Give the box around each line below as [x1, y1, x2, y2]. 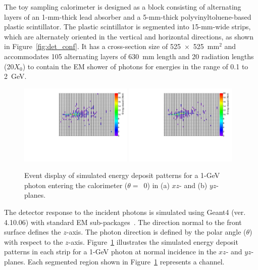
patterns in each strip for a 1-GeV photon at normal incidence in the [4, 246, 217, 257]
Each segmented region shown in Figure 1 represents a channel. [27, 256, 225, 266]
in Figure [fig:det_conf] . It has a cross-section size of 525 [4, 41, 181, 52]
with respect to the [4, 236, 63, 247]
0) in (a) [143, 179, 170, 190]
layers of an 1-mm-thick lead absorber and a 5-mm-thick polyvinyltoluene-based [4, 11, 251, 22]
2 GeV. [4, 71, 27, 81]
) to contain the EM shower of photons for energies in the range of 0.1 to [22, 61, 248, 71]
